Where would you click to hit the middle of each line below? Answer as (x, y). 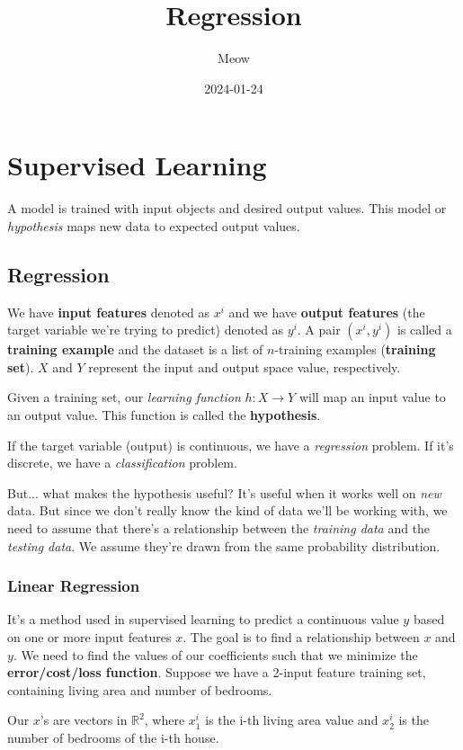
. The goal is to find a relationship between (301, 636)
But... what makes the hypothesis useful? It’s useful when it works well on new (224, 492)
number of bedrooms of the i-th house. (113, 737)
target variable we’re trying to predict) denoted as (146, 330)
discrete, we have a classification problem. (122, 463)
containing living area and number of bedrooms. (140, 689)
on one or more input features (89, 636)
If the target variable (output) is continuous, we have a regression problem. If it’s (231, 445)
